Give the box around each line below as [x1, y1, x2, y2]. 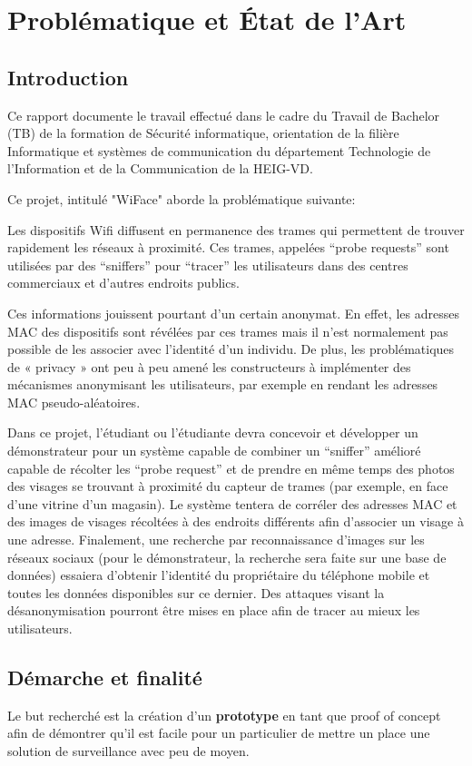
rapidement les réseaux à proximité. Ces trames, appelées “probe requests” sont [7, 238, 449, 257]
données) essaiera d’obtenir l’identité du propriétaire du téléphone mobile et [7, 565, 430, 584]
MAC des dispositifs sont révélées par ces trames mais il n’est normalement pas [7, 321, 448, 340]
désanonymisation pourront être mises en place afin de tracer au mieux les [7, 601, 420, 620]
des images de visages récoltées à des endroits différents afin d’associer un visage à [7, 512, 464, 531]
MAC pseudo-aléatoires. [7, 392, 141, 411]
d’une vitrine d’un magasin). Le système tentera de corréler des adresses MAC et [7, 494, 457, 513]
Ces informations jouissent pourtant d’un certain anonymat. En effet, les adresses [7, 303, 459, 322]
